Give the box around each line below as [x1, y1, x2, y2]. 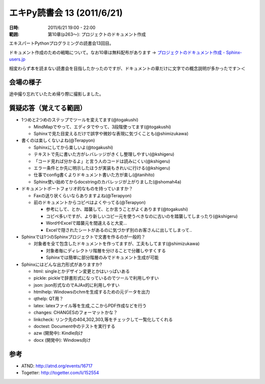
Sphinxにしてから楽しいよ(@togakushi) [33, 144, 113, 150]
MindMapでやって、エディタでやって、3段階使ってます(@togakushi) [33, 123, 171, 130]
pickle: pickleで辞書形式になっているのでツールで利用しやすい [33, 275, 159, 281]
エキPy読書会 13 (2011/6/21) [9, 7, 123, 18]
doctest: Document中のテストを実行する [33, 324, 115, 329]
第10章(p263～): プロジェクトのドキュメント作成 [48, 31, 146, 37]
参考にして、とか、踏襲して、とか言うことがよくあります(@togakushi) [46, 207, 188, 212]
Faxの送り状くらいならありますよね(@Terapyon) [33, 192, 132, 199]
